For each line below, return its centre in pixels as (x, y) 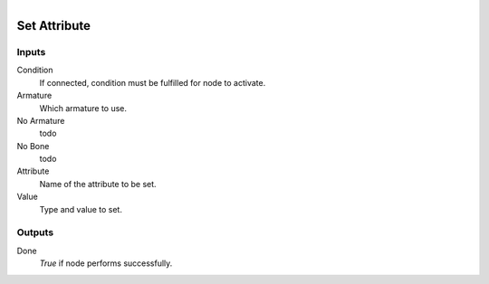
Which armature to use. (83, 108)
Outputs (35, 232)
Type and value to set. (81, 209)
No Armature (41, 120)
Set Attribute (53, 26)
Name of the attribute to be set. (98, 184)
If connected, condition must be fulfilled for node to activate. (153, 82)
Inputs (31, 52)
